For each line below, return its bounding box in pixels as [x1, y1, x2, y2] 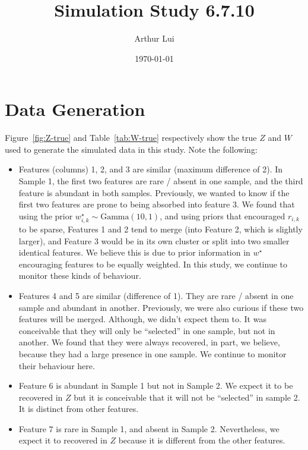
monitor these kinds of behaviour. [18, 269, 141, 282]
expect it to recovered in [18, 434, 107, 446]
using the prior [18, 209, 73, 222]
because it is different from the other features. [118, 434, 285, 446]
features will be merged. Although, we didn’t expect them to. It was [18, 313, 266, 325]
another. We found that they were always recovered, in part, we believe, [18, 336, 280, 348]
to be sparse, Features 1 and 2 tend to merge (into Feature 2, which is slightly [18, 222, 303, 235]
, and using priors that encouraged [160, 209, 285, 222]
